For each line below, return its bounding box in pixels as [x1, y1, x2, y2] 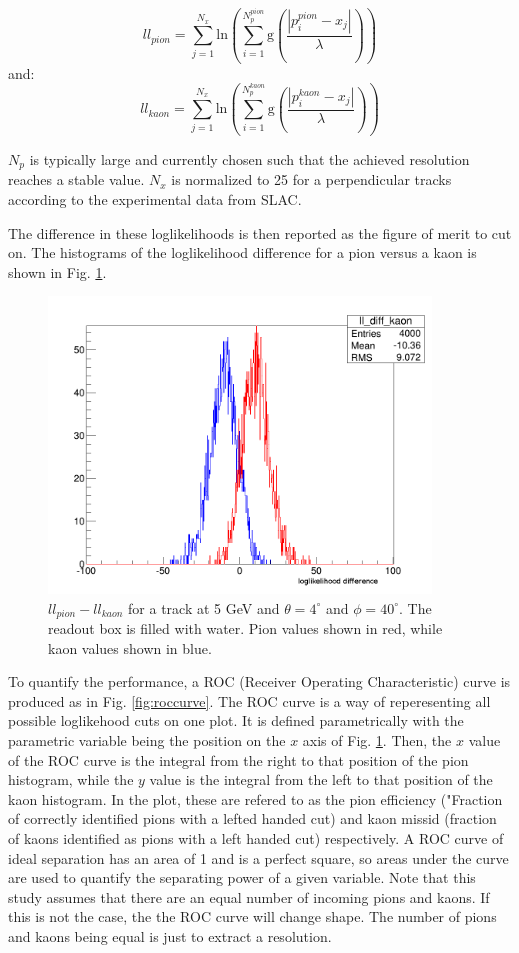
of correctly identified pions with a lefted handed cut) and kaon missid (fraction [8, 808, 497, 829]
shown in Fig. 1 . [8, 261, 107, 282]
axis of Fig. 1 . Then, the [302, 730, 452, 751]
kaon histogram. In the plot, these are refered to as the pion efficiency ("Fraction [8, 788, 503, 809]
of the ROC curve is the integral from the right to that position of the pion [8, 749, 469, 770]
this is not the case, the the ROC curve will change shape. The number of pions [8, 906, 497, 927]
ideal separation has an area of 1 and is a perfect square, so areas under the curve [8, 847, 509, 868]
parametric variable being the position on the [8, 730, 286, 751]
